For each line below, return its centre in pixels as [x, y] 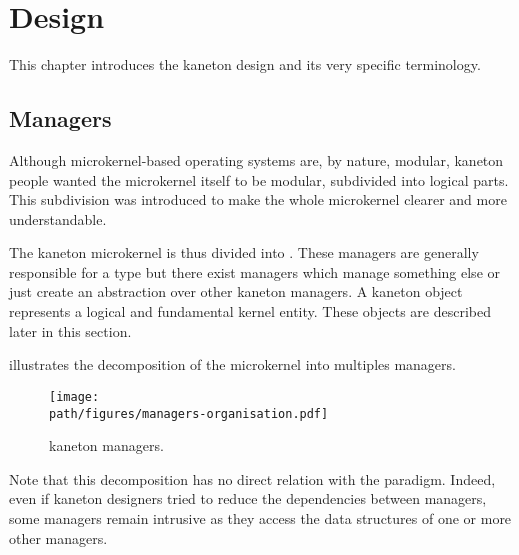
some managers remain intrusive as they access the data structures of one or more [260, 517]
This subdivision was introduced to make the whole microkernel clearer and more [258, 199]
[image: [74, 396]
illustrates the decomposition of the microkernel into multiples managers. [232, 364]
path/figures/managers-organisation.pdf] [189, 413]
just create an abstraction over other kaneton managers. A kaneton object [236, 291]
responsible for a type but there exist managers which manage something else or [255, 271]
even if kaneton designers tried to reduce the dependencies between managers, [248, 498]
